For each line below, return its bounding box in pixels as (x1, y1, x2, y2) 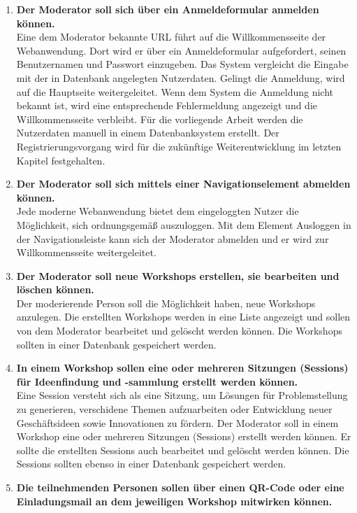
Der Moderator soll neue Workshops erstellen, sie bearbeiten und (16, 268, 340, 283)
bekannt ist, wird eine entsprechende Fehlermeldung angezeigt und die (16, 98, 318, 113)
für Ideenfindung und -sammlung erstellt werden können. (16, 374, 298, 388)
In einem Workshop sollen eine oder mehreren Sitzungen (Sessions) (16, 360, 349, 375)
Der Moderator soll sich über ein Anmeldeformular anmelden (16, 2, 319, 16)
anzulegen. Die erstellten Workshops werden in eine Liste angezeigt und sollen (16, 309, 351, 324)
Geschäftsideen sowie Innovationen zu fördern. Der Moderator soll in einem (16, 415, 339, 430)
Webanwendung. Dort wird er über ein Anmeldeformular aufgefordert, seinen (16, 43, 347, 57)
